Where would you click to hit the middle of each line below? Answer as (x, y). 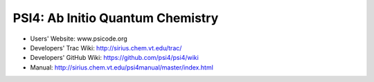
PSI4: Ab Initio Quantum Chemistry (116, 18)
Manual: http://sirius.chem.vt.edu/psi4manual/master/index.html (122, 67)
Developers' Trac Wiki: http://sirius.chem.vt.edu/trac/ (106, 48)
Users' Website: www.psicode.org (79, 39)
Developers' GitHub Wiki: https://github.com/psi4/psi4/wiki (114, 58)
